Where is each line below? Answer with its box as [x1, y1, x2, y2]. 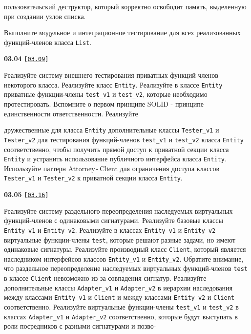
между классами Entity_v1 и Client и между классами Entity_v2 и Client [4, 292, 234, 302]
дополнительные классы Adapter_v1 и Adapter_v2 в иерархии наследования [4, 282, 233, 292]
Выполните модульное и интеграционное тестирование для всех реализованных [4, 27, 241, 38]
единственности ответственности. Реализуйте [4, 108, 138, 118]
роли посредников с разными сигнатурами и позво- [4, 321, 156, 331]
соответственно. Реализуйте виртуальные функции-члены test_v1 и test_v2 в [4, 302, 239, 312]
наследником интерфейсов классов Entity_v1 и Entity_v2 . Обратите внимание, [4, 253, 244, 264]
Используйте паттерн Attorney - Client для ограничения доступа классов [4, 163, 220, 173]
